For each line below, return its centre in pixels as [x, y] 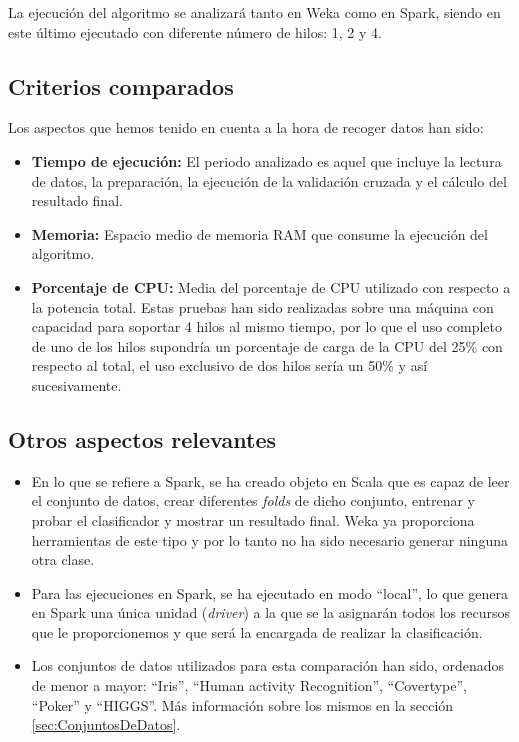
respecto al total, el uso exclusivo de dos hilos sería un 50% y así [229, 365]
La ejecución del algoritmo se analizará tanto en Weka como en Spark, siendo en [254, 12]
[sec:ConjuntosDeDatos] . [106, 724]
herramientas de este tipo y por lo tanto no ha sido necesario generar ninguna [269, 539]
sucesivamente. [76, 384]
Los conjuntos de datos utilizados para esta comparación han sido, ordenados [267, 665]
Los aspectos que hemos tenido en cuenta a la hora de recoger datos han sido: [246, 127]
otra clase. [63, 559]
